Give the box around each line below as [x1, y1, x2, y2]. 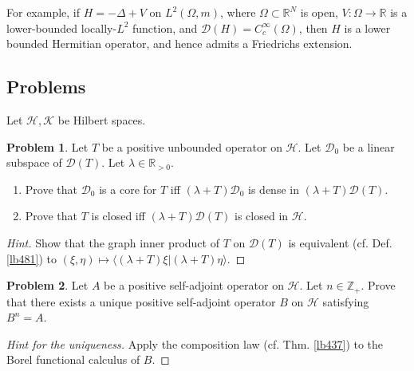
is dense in [248, 180, 299, 197]
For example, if [6, 4, 81, 20]
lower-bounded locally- [6, 19, 117, 36]
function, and [132, 19, 198, 36]
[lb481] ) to [6, 250, 57, 266]
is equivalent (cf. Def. [288, 234, 392, 251]
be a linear [342, 138, 395, 155]
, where [220, 4, 256, 20]
